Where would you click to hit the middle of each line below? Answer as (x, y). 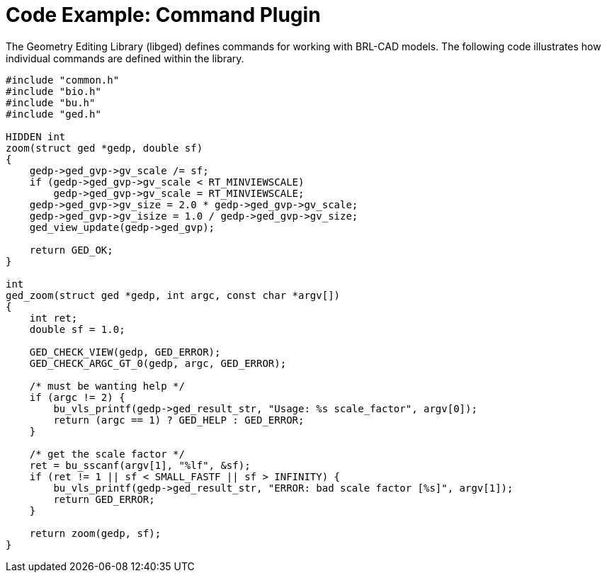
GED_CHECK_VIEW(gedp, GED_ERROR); (125, 352)
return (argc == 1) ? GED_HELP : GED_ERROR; (179, 420)
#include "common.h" (63, 80)
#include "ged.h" (53, 114)
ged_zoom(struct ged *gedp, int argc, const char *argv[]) (173, 295)
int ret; (53, 318)
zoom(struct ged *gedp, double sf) (104, 148)
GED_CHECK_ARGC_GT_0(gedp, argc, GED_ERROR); (158, 363)
